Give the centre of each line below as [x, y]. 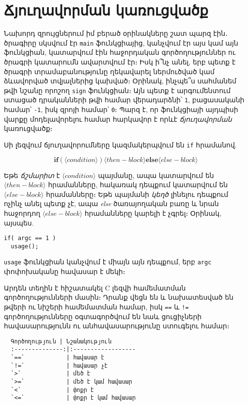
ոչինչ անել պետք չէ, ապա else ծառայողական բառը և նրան [111, 203]
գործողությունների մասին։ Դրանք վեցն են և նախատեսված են [119, 297]
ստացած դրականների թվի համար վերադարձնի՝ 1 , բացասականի [124, 100]
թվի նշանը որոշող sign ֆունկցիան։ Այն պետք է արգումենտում [117, 90]
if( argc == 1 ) [30, 238]
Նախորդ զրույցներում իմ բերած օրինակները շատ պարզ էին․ [116, 33]
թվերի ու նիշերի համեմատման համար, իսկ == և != [96, 306]
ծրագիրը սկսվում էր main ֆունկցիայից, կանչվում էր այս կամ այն [121, 42]
